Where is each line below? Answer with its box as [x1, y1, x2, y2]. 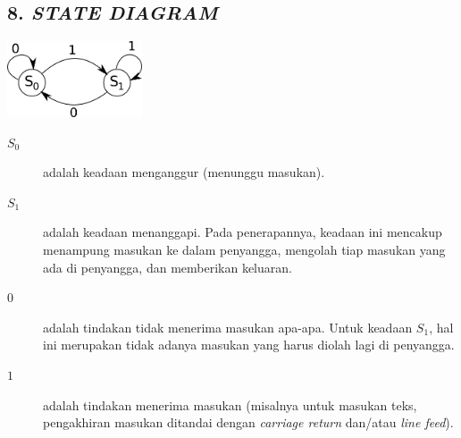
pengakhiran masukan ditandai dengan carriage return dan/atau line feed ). [43, 413, 454, 432]
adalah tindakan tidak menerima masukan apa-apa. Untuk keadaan [43, 317, 413, 336]
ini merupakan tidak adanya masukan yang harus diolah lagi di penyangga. [43, 335, 455, 354]
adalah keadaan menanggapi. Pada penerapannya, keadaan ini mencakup [43, 223, 442, 241]
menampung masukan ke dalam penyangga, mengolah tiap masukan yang [43, 240, 446, 259]
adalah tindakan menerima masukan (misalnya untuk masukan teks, [43, 395, 417, 414]
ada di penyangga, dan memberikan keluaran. [43, 257, 292, 276]
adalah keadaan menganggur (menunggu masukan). [43, 163, 325, 181]
